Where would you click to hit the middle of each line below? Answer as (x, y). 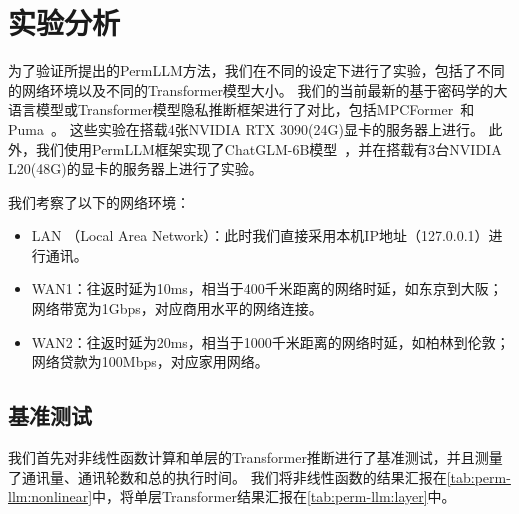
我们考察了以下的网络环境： (99, 201)
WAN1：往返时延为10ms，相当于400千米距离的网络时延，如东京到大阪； (267, 288)
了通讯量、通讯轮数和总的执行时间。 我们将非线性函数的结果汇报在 (227, 476)
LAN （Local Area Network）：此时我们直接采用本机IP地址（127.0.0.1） (260, 235)
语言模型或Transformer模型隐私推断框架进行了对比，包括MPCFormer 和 (241, 109)
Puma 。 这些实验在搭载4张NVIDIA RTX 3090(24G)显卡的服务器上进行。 (246, 128)
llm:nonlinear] (50, 496)
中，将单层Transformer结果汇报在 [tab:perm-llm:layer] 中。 (274, 496)
